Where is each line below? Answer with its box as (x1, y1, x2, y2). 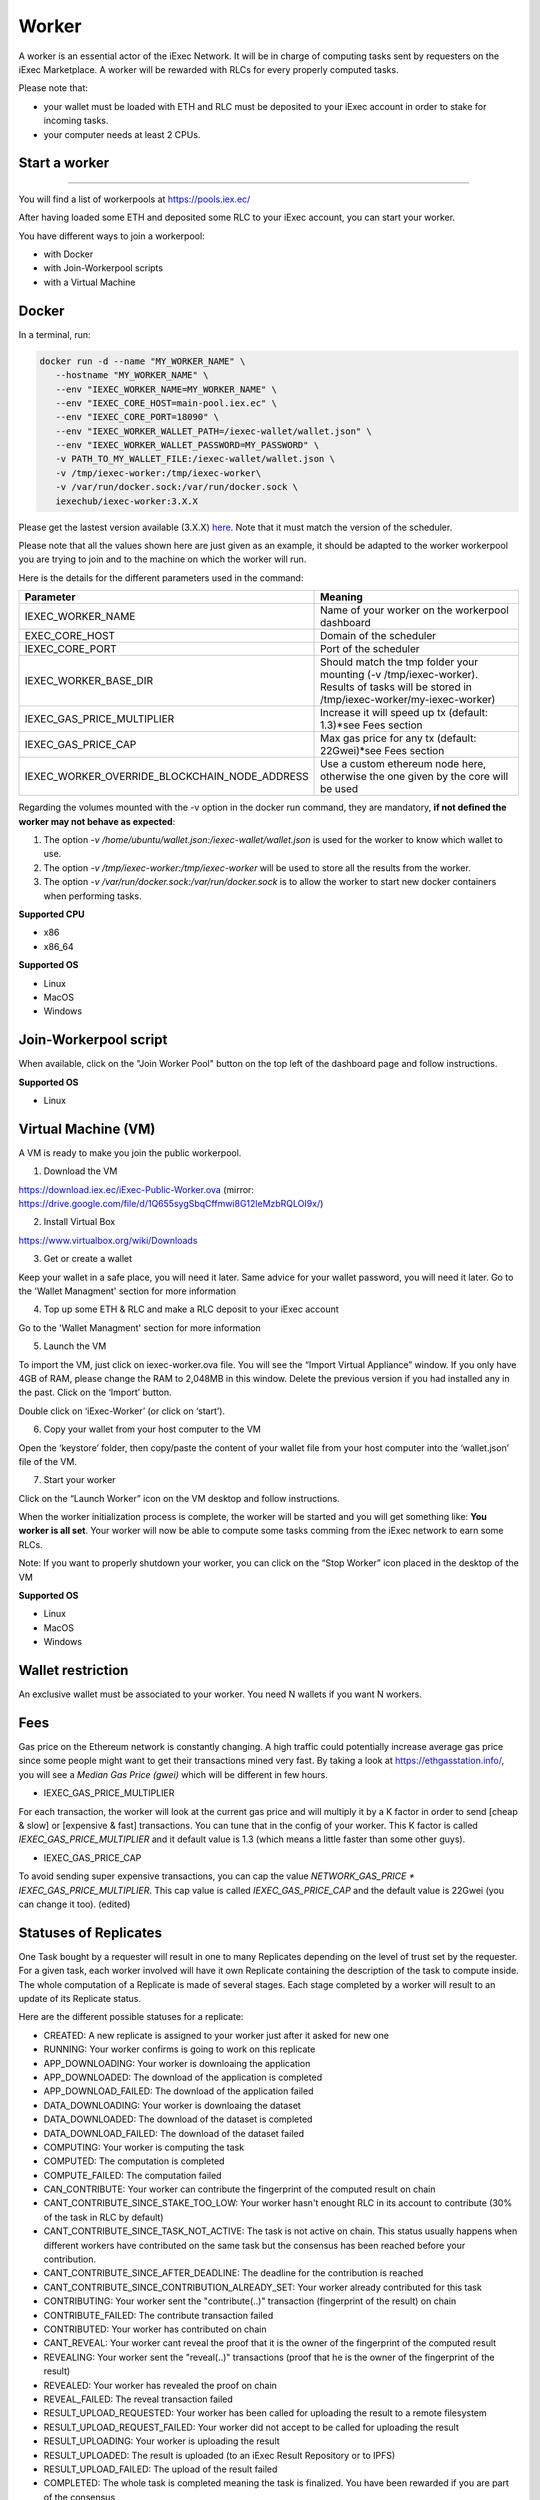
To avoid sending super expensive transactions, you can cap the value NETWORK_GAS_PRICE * (18, 1870, 415, 1882)
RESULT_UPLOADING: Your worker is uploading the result (43, 2435, 280, 2447)
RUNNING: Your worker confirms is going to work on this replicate (43, 2043, 316, 2055)
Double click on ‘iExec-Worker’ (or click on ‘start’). (18, 1405, 225, 1417)
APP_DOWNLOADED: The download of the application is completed (43, 2071, 323, 2083)
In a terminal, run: (18, 328, 91, 340)
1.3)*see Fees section (320, 718, 424, 732)
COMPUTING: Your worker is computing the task (43, 2141, 245, 2153)
